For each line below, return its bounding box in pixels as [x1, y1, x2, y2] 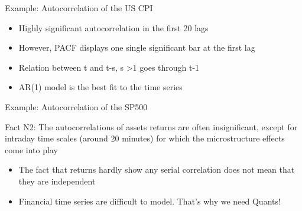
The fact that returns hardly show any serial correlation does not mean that [18, 163, 295, 176]
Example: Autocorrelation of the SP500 [5, 100, 148, 113]
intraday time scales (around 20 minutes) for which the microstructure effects [5, 132, 285, 144]
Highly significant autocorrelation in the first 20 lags [18, 21, 209, 34]
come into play [5, 143, 58, 156]
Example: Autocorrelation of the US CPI [5, 2, 153, 14]
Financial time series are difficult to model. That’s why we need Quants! [18, 194, 281, 207]
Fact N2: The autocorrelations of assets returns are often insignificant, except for [5, 120, 298, 133]
